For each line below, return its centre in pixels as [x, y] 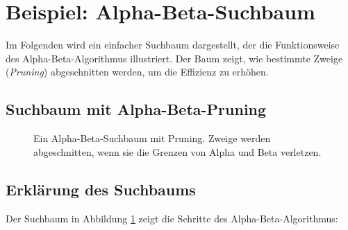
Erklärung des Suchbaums [101, 189]
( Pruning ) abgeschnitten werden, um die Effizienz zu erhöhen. [137, 72]
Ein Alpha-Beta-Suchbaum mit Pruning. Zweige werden [152, 138]
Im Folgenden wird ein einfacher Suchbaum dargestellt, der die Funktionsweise [173, 45]
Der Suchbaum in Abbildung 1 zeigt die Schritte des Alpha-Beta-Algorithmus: [172, 218]
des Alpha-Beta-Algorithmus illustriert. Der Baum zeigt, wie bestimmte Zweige [174, 58]
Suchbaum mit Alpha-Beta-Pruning [136, 109]
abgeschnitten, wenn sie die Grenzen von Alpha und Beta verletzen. [177, 151]
